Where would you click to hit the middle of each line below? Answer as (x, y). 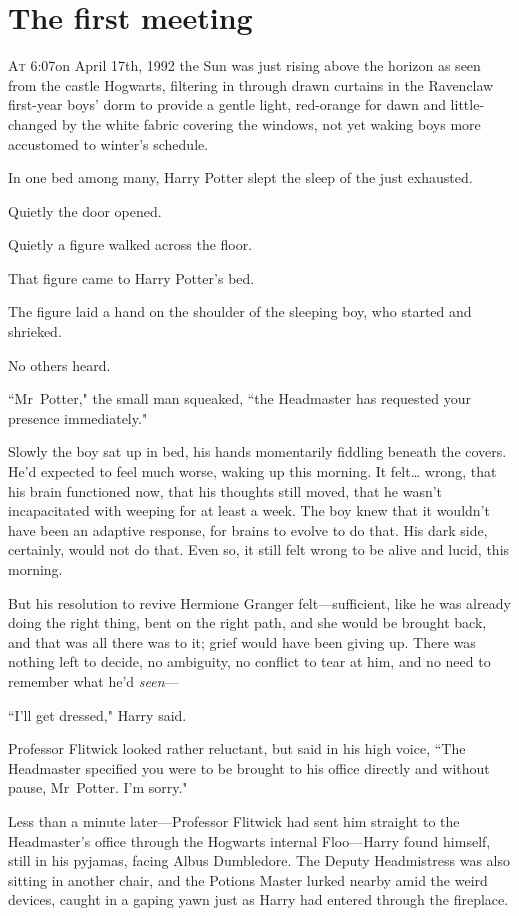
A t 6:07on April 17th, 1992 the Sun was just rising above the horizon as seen (244, 65)
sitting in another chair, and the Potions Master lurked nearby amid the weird (248, 879)
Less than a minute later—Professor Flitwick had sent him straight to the (234, 820)
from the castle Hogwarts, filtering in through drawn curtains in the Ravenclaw (251, 84)
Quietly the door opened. (85, 210)
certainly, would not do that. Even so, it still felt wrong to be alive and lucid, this (259, 549)
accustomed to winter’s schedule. (108, 143)
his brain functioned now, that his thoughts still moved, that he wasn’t (225, 490)
